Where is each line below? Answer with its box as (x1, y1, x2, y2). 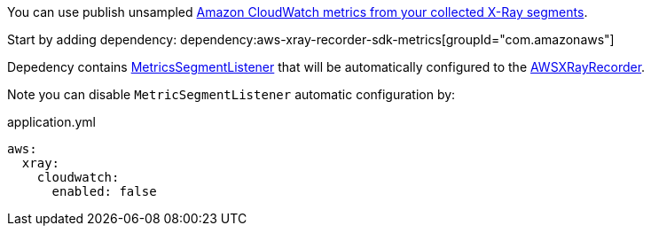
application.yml (7, 114, 96, 129)
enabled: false (51, 184, 157, 198)
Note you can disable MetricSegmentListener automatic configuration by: (7, 87, 456, 102)
